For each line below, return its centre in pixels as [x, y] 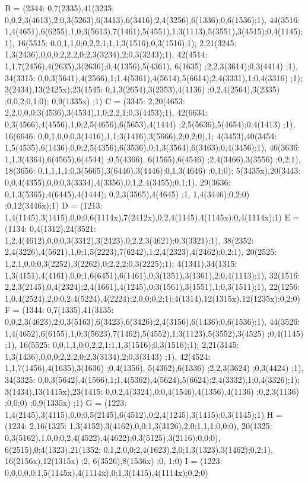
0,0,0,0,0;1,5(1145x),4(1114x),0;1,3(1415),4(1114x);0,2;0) [107, 472]
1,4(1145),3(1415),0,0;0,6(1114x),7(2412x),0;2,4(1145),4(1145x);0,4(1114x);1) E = [152, 217]
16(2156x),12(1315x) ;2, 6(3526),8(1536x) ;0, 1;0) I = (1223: [114, 461]
